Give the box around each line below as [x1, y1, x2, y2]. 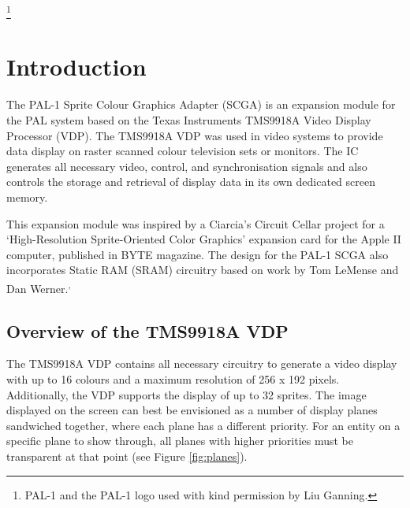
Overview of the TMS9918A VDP [6, 318, 289, 343]
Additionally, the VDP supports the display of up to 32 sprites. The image [6, 386, 367, 402]
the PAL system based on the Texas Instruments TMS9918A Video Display [6, 111, 371, 128]
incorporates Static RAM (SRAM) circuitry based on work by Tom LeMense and [6, 261, 399, 278]
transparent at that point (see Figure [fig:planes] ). [6, 447, 248, 464]
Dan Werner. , [6, 277, 71, 296]
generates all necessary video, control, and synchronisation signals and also [6, 158, 367, 174]
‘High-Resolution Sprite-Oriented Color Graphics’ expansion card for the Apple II [6, 231, 401, 247]
